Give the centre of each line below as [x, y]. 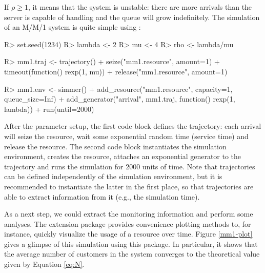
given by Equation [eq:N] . [44, 264]
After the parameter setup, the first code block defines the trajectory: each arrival [133, 126]
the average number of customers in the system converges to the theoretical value [132, 254]
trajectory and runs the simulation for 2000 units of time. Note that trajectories [130, 166]
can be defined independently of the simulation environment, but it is [113, 176]
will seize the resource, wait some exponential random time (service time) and [126, 136]
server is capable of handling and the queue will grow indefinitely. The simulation [132, 17]
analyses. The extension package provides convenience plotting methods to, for [128, 223]
